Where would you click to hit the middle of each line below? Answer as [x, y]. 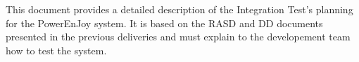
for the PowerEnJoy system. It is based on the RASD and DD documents [164, 23]
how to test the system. [56, 50]
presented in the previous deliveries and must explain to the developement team [178, 37]
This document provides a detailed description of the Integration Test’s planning [179, 9]
